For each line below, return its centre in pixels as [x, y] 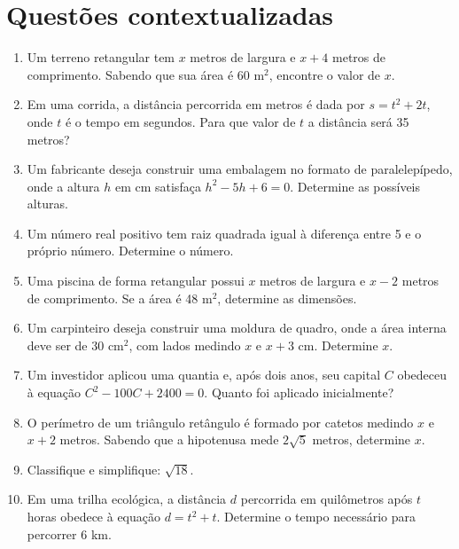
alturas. [47, 204]
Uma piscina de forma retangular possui [136, 281]
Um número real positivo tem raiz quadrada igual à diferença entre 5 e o [224, 233]
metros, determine [362, 439]
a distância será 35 [358, 121]
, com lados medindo [185, 345]
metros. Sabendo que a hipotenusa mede [169, 439]
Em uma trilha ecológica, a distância [127, 499]
